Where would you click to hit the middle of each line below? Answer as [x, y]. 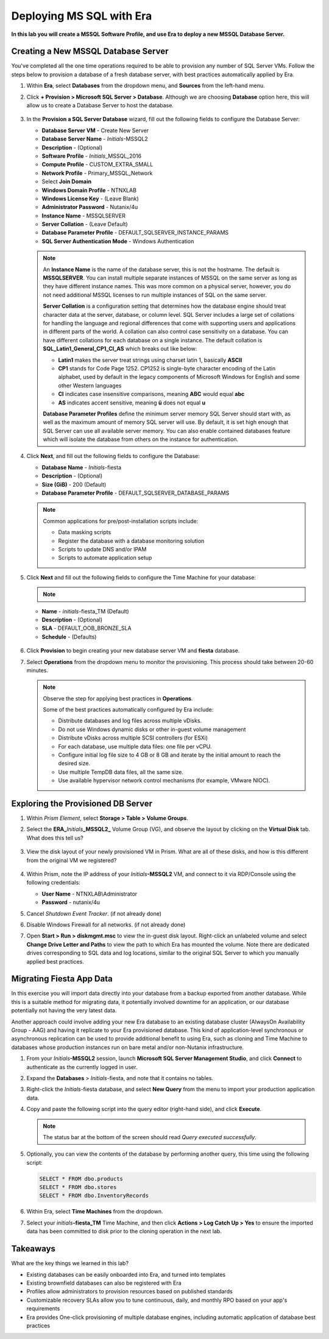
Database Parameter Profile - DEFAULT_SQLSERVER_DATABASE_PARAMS [136, 493]
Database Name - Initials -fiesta [82, 467]
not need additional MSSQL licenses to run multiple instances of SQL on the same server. [155, 295]
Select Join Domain [66, 182]
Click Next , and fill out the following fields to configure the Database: [113, 456]
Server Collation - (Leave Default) [85, 224]
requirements [43, 1309]
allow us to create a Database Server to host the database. [100, 105]
